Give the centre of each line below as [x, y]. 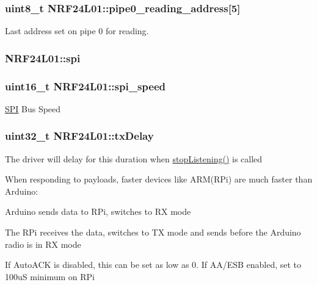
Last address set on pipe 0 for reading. [77, 31]
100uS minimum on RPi [50, 276]
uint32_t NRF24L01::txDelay [79, 136]
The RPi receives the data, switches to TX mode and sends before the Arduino [153, 232]
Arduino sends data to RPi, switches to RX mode [98, 211]
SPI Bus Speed [33, 108]
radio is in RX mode [43, 244]
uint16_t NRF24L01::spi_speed [86, 86]
